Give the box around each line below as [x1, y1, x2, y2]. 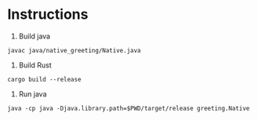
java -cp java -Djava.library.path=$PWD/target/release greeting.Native [7, 104, 250, 112]
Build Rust [18, 60, 52, 70]
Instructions [7, 5, 89, 24]
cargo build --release [7, 75, 82, 83]
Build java [18, 31, 51, 41]
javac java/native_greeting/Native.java [7, 46, 142, 54]
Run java [18, 89, 48, 99]
